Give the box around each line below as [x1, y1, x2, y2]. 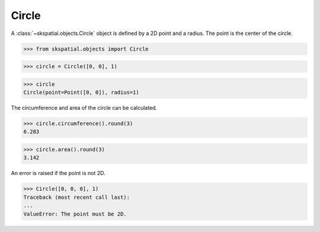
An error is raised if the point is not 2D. [11, 170, 106, 177]
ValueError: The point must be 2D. [23, 211, 127, 217]
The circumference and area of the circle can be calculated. [11, 104, 157, 112]
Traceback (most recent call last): [23, 193, 130, 201]
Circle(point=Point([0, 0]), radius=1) [23, 89, 139, 96]
